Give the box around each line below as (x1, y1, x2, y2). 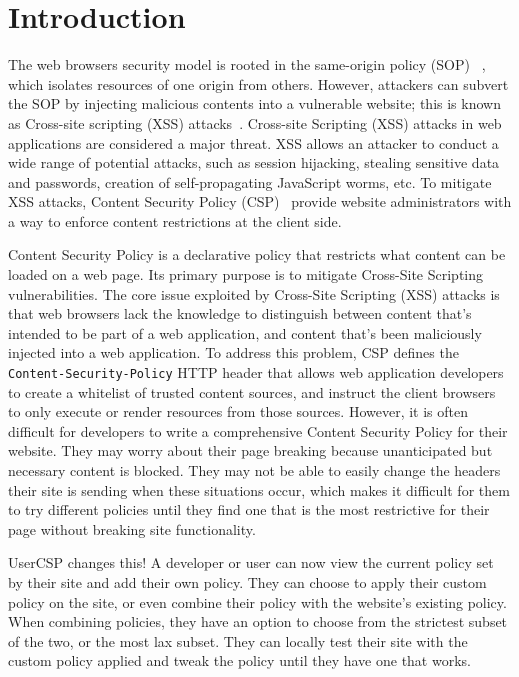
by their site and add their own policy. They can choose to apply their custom (8, 572, 487, 593)
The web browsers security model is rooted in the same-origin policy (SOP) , (8, 54, 486, 75)
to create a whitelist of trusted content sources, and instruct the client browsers (8, 381, 496, 402)
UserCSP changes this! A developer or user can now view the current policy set (8, 552, 494, 573)
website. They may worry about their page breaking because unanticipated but (8, 440, 493, 461)
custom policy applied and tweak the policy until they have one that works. (8, 650, 471, 671)
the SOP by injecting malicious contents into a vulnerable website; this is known (8, 93, 501, 114)
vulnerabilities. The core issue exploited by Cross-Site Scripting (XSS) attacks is (8, 283, 500, 304)
